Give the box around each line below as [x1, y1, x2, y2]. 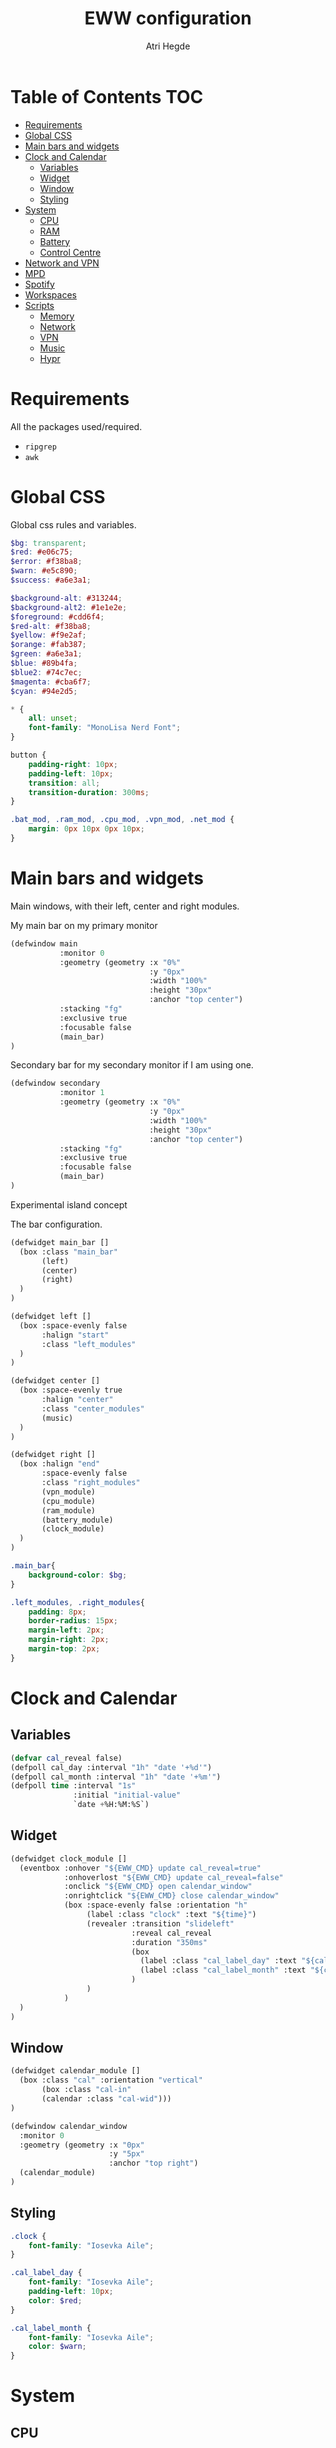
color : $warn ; [28, 2342, 87, 2352]
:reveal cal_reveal [131, 1928, 213, 1938]
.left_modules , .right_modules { [10, 1597, 145, 1607]
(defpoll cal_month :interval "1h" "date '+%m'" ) [10, 1772, 222, 1782]
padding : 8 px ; [28, 1607, 87, 1617]
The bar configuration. [10, 1218, 103, 1230]
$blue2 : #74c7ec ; [10, 667, 83, 677]
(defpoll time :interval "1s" [10, 1781, 137, 1791]
